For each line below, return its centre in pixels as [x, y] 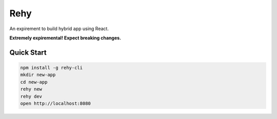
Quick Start [28, 52]
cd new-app [34, 82]
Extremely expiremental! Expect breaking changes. [65, 38]
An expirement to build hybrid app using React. [59, 29]
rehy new [31, 89]
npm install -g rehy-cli [52, 67]
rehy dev [31, 96]
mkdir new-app [38, 75]
